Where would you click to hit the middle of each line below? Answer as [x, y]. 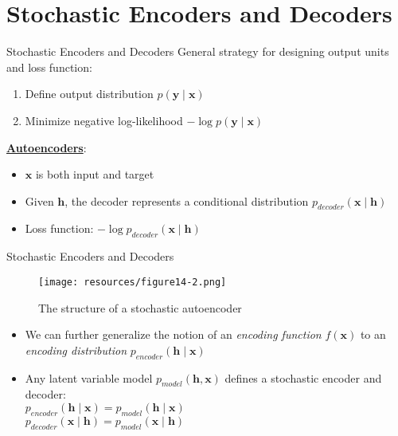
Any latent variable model [89, 377]
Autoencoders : [47, 147]
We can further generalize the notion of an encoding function [173, 334]
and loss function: [49, 67]
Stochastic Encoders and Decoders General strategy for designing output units [198, 51]
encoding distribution [76, 350]
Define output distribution [89, 94]
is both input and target [95, 174]
